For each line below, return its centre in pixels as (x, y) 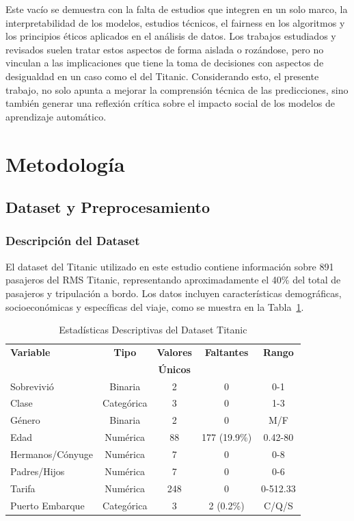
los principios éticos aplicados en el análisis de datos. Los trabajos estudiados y (171, 36)
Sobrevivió (32, 386)
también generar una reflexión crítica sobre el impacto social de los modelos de (170, 103)
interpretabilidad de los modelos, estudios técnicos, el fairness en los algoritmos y (175, 22)
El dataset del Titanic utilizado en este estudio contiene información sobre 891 (170, 266)
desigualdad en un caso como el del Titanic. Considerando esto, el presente (162, 76)
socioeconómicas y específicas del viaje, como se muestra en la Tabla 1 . (155, 306)
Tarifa (23, 488)
